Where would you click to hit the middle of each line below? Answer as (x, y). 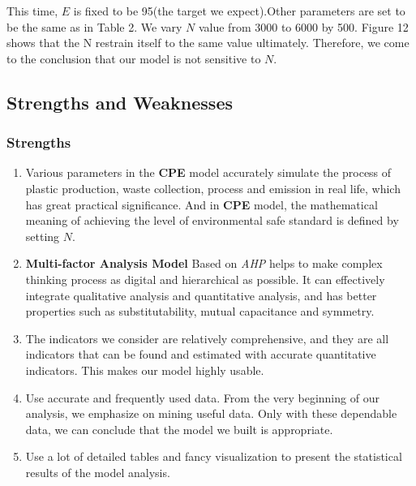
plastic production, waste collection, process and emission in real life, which (213, 188)
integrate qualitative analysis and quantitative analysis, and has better (201, 295)
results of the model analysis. (98, 472)
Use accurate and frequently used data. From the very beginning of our (202, 397)
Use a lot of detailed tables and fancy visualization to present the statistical (214, 456)
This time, (32, 11)
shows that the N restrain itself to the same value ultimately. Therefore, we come (208, 43)
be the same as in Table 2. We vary (94, 26)
